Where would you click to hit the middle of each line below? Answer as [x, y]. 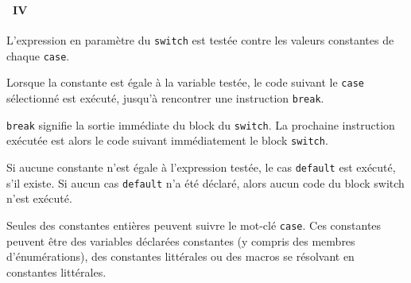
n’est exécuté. [39, 198]
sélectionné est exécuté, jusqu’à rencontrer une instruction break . [165, 98]
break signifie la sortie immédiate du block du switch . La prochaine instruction [201, 124]
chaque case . [38, 55]
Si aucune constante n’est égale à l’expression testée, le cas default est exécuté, [201, 167]
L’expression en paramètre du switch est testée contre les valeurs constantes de [200, 40]
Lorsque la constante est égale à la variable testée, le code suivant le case [185, 82]
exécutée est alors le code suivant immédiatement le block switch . [167, 140]
